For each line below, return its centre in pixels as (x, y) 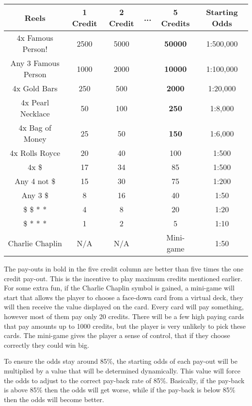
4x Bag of (35, 127)
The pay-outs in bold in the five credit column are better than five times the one (124, 269)
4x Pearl (35, 102)
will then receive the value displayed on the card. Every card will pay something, (124, 307)
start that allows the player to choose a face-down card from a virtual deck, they (124, 297)
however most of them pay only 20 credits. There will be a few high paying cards (124, 316)
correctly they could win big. (47, 345)
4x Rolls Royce (35, 153)
